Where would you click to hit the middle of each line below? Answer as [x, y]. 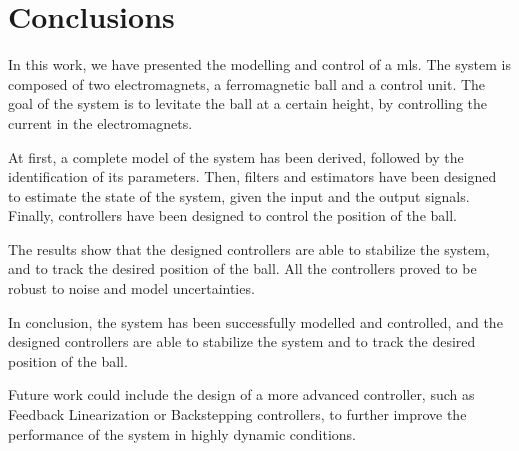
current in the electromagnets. [100, 122]
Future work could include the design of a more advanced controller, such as [241, 394]
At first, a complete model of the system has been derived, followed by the [236, 156]
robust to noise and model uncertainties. [131, 288]
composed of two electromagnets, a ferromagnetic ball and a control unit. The [247, 83]
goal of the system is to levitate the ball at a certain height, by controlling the [248, 103]
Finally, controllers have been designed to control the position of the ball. [232, 215]
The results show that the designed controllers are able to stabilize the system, [249, 248]
